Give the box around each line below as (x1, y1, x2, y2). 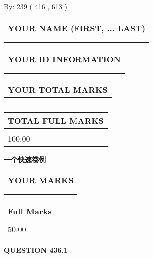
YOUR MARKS (8, 174, 74, 186)
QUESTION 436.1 (4, 245, 68, 255)
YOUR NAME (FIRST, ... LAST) (8, 22, 146, 34)
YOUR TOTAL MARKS (8, 84, 108, 95)
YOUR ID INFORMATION (8, 53, 121, 65)
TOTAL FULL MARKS (8, 114, 104, 126)
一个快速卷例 (4, 154, 46, 164)
